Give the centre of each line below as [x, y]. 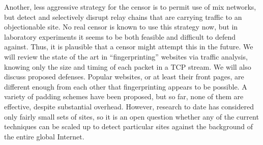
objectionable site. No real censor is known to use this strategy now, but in [121, 27]
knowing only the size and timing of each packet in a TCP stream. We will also [128, 66]
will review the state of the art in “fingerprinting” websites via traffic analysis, [126, 56]
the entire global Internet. [44, 136]
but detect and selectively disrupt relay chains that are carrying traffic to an [123, 17]
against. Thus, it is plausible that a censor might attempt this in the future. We [129, 47]
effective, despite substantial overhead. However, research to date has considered [129, 106]
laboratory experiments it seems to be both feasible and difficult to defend [120, 36]
